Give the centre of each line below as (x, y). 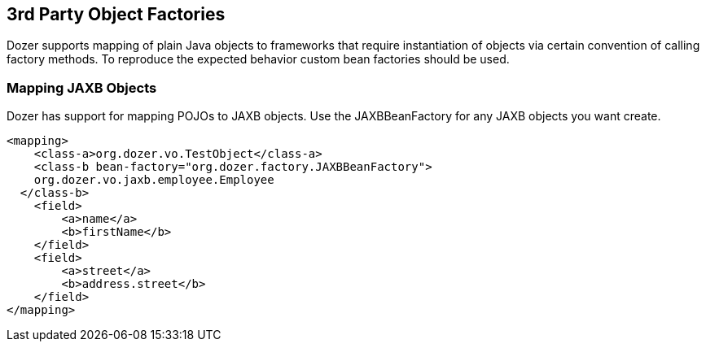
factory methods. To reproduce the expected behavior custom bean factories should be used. (258, 59)
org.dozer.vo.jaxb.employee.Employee (154, 180)
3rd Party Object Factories (116, 14)
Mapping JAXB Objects (82, 87)
